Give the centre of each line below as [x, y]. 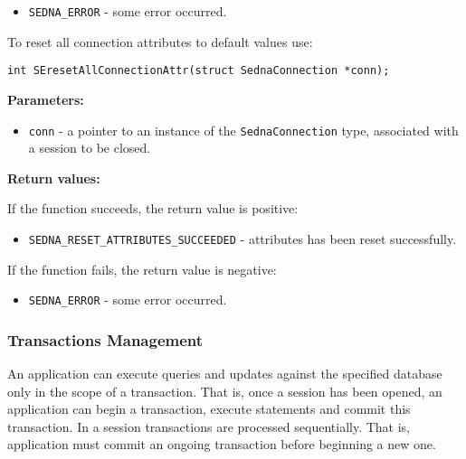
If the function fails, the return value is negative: [142, 269]
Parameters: [46, 99]
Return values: [54, 178]
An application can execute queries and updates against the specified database [225, 374]
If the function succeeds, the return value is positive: [153, 208]
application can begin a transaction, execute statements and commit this [209, 409]
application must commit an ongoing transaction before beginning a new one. [222, 444]
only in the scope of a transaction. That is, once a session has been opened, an [225, 391]
